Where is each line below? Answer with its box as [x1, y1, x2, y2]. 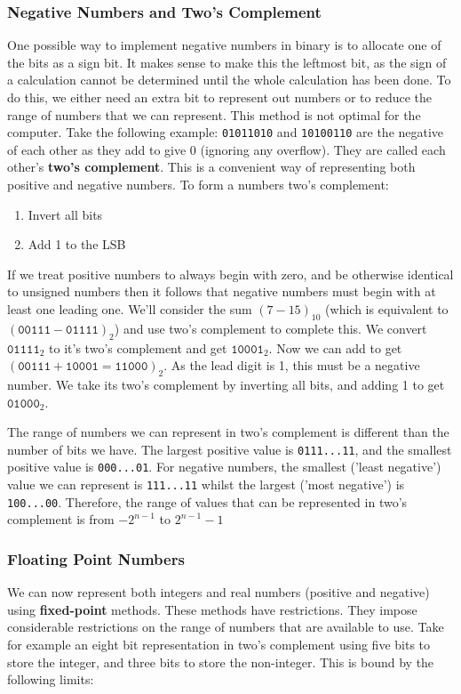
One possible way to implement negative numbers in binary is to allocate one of [7, 36, 441, 54]
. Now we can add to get [268, 338, 402, 357]
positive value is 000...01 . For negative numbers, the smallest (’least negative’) [7, 457, 441, 476]
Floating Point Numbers [7, 547, 185, 569]
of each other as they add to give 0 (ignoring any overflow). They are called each [7, 140, 446, 158]
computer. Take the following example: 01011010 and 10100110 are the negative [7, 123, 444, 141]
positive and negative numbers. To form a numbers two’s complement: [7, 175, 389, 194]
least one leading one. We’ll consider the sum [7, 300, 252, 318]
